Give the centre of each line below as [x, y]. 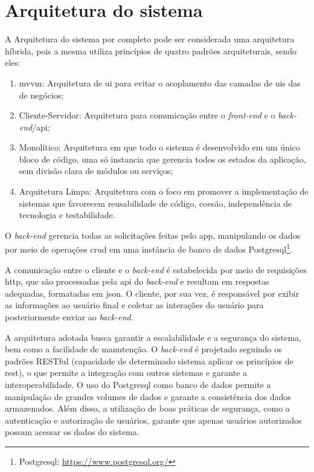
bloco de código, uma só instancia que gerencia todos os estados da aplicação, [162, 159]
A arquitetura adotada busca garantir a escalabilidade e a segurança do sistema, [153, 337]
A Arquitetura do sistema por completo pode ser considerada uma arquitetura [150, 39]
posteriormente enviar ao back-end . [69, 317]
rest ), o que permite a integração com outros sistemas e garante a [126, 373]
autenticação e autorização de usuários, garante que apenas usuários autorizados [153, 420]
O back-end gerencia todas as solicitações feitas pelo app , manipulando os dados [153, 235]
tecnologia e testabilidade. [67, 215]
